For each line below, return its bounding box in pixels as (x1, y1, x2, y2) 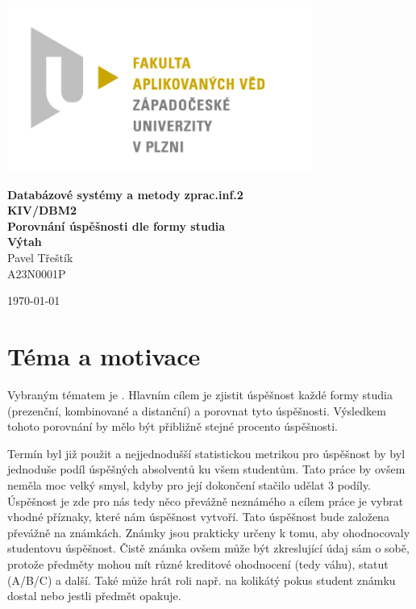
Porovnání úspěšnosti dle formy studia (7, 217, 226, 234)
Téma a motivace (7, 340, 201, 373)
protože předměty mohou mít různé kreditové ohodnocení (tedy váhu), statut (7, 555, 389, 572)
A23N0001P (7, 265, 66, 282)
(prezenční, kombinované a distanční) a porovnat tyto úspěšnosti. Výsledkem (7, 402, 386, 419)
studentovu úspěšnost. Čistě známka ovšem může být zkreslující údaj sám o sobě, (7, 540, 410, 557)
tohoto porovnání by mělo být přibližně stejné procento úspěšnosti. (7, 418, 338, 435)
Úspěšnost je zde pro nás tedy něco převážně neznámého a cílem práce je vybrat (7, 492, 404, 509)
